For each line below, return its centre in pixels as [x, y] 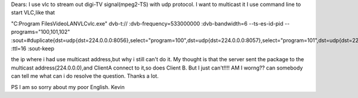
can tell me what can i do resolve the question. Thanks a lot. [85, 76]
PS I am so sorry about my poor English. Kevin [68, 87]
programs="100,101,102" [41, 32]
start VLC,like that [33, 12]
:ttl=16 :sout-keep [33, 48]
